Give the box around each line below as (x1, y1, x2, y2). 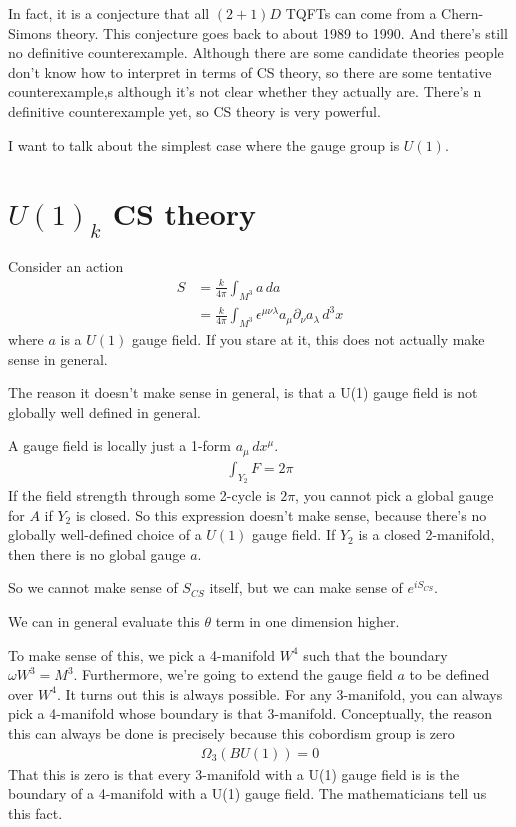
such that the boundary (303, 644, 448, 665)
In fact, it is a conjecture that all (8, 3, 210, 23)
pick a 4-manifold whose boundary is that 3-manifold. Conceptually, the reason (8, 703, 493, 724)
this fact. (8, 802, 63, 823)
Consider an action (8, 255, 124, 276)
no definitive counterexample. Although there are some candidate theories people (8, 42, 504, 63)
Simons (8, 22, 52, 43)
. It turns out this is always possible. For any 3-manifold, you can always (56, 683, 503, 704)
